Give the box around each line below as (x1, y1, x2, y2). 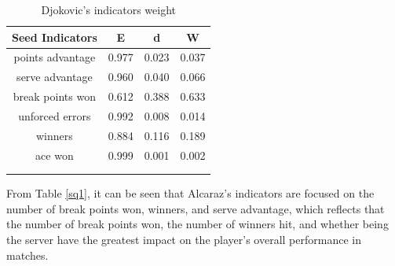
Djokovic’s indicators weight (41, 2, 176, 17)
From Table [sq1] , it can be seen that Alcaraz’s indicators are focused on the (6, 185, 375, 201)
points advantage (13, 49, 96, 65)
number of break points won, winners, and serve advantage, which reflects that (6, 200, 385, 216)
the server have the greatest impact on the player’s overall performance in (6, 231, 361, 248)
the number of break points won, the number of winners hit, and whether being (6, 216, 389, 232)
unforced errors (18, 107, 91, 124)
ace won (35, 146, 74, 163)
